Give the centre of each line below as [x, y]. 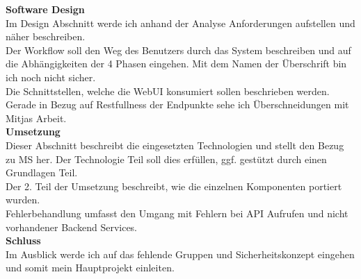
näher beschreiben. [46, 36]
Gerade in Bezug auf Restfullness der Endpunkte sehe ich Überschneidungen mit [177, 104]
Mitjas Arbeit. [36, 118]
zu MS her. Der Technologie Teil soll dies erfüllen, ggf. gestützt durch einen [166, 159]
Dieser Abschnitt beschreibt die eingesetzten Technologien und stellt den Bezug [175, 145]
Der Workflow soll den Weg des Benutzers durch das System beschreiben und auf [178, 50]
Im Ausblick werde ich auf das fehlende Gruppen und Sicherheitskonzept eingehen [180, 254]
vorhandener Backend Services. [71, 227]
